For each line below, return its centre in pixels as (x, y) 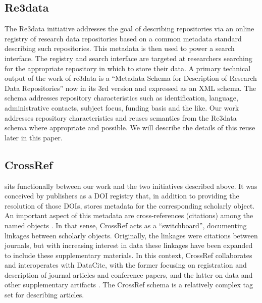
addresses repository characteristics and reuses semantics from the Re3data (121, 117)
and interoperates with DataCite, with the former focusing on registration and (126, 265)
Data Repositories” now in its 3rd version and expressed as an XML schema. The (130, 88)
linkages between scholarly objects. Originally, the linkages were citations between (131, 235)
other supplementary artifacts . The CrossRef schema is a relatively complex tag (129, 285)
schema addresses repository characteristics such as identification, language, (121, 98)
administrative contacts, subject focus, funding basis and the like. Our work (122, 107)
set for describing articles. (44, 295)
